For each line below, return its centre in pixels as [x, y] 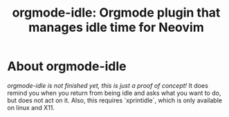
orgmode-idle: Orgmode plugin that [116, 13]
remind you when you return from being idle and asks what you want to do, [114, 93]
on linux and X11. [31, 107]
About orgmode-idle [67, 66]
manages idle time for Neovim [116, 27]
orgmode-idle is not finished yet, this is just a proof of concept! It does [108, 85]
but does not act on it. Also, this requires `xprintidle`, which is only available [115, 100]
